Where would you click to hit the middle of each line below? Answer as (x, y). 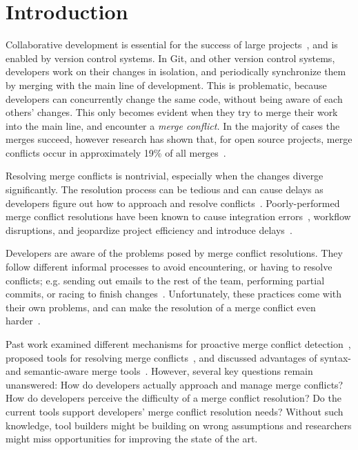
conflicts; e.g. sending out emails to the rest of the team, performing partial (165, 280)
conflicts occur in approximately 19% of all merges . (116, 152)
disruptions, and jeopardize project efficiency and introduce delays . (149, 229)
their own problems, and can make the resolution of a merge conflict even (161, 307)
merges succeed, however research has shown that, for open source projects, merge (179, 139)
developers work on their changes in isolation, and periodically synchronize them (176, 71)
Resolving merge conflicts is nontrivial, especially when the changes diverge (165, 176)
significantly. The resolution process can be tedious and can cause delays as (165, 189)
